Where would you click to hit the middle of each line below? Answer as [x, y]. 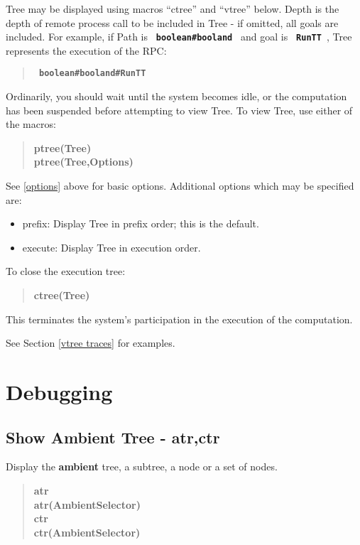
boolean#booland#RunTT [92, 74]
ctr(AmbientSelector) [87, 532]
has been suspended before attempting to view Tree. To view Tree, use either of [179, 110]
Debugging [59, 392]
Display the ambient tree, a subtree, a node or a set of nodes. [142, 466]
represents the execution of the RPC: [86, 50]
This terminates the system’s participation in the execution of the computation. [179, 319]
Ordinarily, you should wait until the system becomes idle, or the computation [176, 96]
